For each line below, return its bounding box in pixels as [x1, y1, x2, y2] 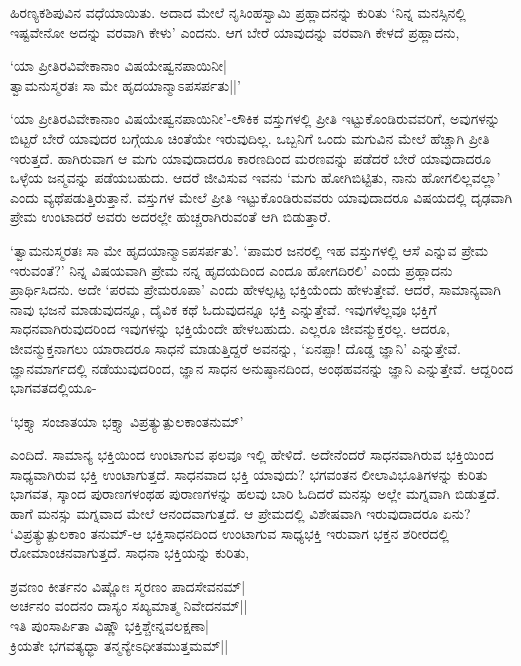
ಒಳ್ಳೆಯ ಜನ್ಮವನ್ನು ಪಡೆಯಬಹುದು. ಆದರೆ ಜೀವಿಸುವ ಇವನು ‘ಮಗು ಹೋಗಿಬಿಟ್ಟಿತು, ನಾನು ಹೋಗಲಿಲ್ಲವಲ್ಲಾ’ [10, 167, 501, 188]
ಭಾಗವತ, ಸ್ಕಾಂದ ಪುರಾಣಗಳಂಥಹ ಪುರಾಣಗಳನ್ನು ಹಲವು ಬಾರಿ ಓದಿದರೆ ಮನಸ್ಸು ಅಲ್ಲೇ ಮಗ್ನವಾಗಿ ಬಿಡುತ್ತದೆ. [10, 483, 500, 504]
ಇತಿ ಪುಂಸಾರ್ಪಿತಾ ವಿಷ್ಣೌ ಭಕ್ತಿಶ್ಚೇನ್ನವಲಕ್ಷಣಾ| [10, 615, 209, 636]
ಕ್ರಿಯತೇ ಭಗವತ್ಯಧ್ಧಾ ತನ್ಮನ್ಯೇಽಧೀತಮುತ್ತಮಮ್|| [10, 634, 229, 655]
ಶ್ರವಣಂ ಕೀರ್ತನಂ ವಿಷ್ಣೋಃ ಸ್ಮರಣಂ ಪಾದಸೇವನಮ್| [10, 575, 246, 596]
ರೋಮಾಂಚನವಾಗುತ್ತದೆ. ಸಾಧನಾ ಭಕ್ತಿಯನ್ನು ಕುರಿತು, [10, 542, 250, 563]
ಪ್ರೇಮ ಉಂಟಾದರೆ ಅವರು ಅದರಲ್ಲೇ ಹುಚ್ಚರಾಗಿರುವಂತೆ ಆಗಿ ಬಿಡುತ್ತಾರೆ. [10, 206, 331, 227]
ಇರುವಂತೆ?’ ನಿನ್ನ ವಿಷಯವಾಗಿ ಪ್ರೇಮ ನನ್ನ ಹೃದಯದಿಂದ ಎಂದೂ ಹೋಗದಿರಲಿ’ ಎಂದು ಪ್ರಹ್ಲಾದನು [10, 259, 453, 280]
